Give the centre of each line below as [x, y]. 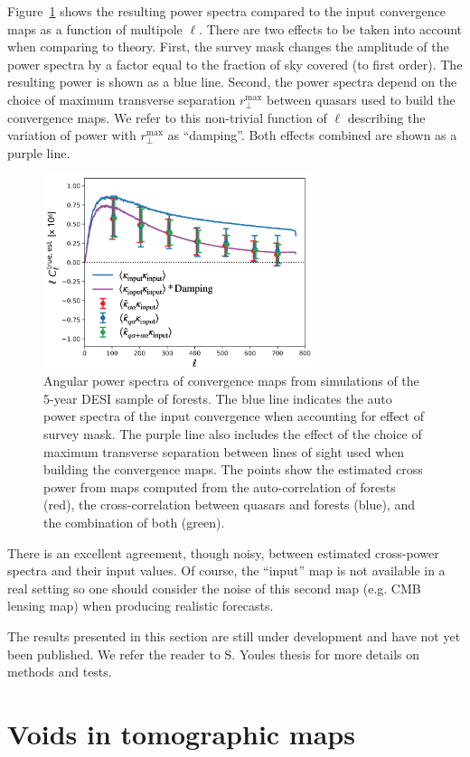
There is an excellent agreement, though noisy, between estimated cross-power [223, 552]
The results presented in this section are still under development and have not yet [234, 636]
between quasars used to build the [361, 99]
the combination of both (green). [134, 523]
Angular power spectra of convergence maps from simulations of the [231, 381]
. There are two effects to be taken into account [331, 28]
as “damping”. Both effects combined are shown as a [312, 135]
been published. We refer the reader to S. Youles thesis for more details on [214, 654]
